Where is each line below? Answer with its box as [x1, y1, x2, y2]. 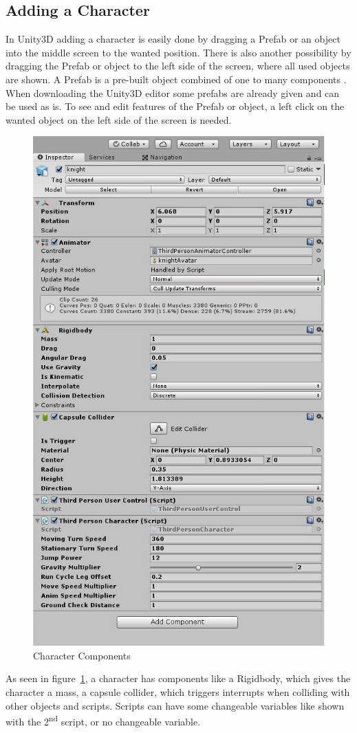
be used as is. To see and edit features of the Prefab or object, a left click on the [6, 99, 345, 113]
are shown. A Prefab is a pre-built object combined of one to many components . [6, 72, 347, 86]
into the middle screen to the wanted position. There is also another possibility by [6, 45, 351, 59]
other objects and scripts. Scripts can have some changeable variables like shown [6, 698, 345, 712]
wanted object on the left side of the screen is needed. [6, 112, 232, 127]
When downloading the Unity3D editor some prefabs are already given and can [6, 85, 340, 100]
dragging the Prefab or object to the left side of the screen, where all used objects [6, 58, 350, 73]
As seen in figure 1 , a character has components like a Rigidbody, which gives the [6, 671, 351, 686]
